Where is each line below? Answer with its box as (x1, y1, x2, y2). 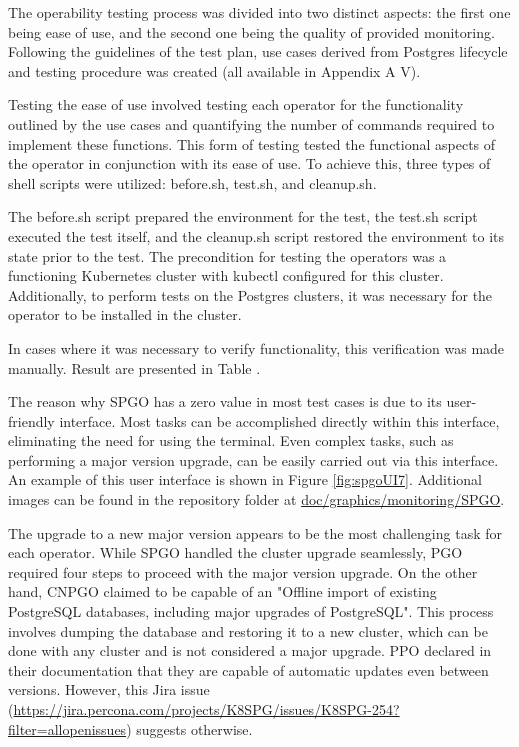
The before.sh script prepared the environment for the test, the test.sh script (8, 206, 478, 227)
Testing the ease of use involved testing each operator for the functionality (8, 94, 464, 115)
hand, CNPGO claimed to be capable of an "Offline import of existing (8, 581, 437, 602)
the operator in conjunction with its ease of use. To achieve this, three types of (8, 153, 491, 174)
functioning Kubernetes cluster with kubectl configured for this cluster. (8, 265, 444, 286)
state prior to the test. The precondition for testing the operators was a (8, 245, 447, 266)
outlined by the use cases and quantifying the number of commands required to (8, 113, 495, 134)
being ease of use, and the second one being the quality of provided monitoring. (8, 21, 495, 42)
